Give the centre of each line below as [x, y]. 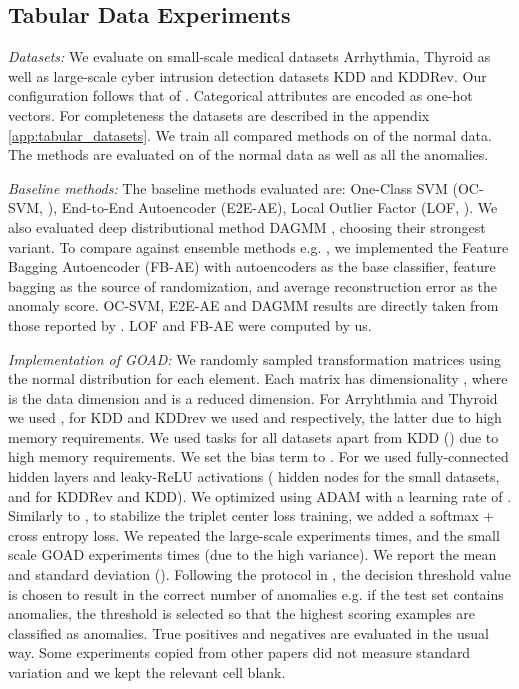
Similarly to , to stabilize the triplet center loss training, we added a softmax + [251, 515]
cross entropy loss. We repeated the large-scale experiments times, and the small [254, 534]
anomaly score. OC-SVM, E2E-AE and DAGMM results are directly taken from [253, 305]
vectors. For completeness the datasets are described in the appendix [219, 114]
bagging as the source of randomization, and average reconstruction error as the [253, 285]
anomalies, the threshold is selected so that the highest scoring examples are [241, 613]
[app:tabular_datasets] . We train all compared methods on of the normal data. [250, 134]
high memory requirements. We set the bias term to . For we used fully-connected [258, 456]
